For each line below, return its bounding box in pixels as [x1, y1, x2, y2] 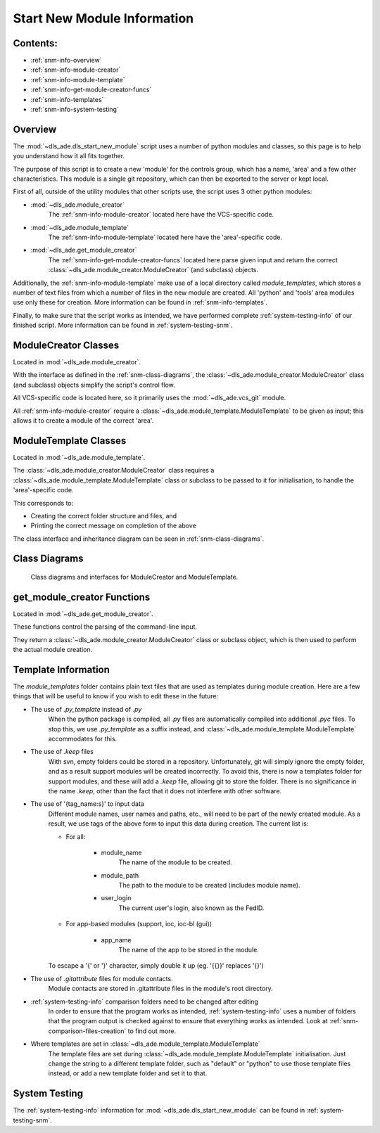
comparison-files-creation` [48, 1027, 127, 1035]
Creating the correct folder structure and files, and [30, 511, 177, 520]
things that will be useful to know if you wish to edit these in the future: [13, 692, 218, 700]
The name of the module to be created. [118, 858, 232, 866]
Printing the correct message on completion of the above [30, 521, 196, 530]
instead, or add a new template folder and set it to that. [48, 1069, 208, 1077]
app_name [101, 935, 132, 944]
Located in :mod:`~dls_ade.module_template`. [13, 453, 146, 461]
